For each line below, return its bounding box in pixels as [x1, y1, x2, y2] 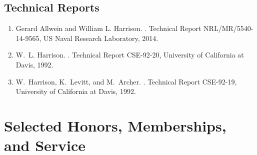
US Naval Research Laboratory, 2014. [43, 32, 158, 43]
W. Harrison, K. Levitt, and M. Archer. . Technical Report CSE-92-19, [15, 76, 237, 86]
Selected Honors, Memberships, [4, 115, 226, 135]
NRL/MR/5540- [203, 23, 253, 33]
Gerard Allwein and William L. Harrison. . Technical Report [15, 23, 201, 33]
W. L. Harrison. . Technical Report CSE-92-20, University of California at [15, 49, 244, 60]
